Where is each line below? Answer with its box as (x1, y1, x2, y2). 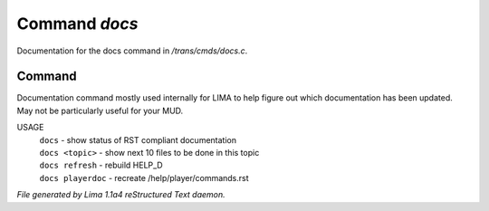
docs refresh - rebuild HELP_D (39, 159, 163, 171)
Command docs (16, 14, 139, 34)
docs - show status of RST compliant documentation (39, 134, 237, 145)
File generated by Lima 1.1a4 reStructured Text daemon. (16, 189, 225, 200)
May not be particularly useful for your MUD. (16, 105, 184, 116)
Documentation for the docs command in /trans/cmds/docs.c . (16, 45, 248, 56)
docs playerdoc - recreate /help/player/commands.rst (39, 172, 249, 183)
